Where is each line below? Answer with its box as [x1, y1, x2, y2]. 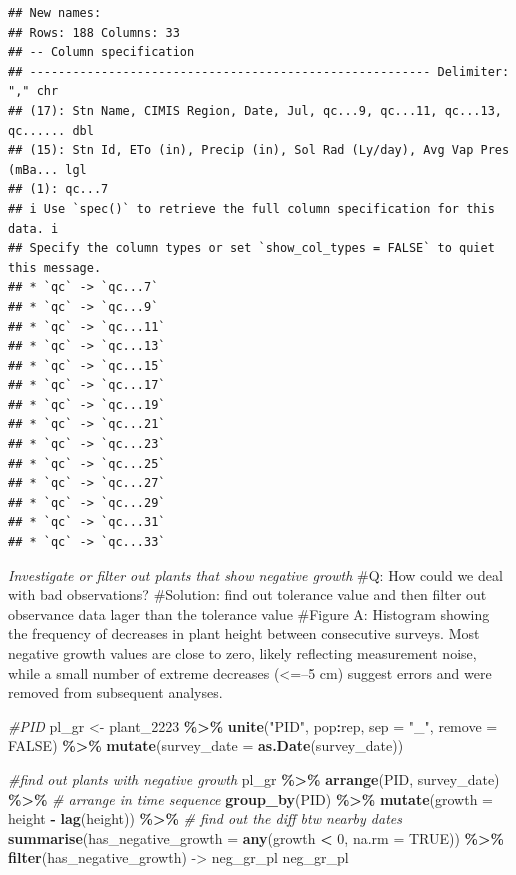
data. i [8, 221, 59, 236]
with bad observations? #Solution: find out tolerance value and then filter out [8, 584, 487, 605]
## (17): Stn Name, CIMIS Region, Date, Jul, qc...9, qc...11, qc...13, [8, 103, 502, 118]
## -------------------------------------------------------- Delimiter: [8, 64, 510, 79]
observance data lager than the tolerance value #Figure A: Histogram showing [8, 603, 490, 624]
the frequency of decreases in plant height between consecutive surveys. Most [8, 623, 480, 644]
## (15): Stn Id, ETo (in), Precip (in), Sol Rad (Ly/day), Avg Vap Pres [8, 143, 510, 158]
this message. [8, 260, 102, 275]
